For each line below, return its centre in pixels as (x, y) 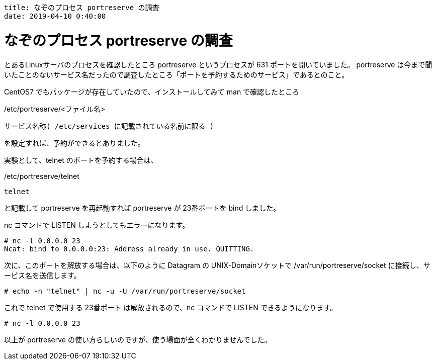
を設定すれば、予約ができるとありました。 (74, 143)
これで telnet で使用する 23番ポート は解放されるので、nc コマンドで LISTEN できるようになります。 (170, 307)
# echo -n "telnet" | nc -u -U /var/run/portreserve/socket (125, 291)
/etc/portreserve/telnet (42, 176)
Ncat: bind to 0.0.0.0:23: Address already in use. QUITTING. (129, 249)
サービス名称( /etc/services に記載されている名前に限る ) (109, 126)
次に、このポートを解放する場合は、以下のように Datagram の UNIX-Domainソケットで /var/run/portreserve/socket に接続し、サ (217, 265)
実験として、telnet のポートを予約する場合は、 (81, 160)
